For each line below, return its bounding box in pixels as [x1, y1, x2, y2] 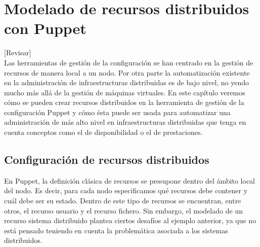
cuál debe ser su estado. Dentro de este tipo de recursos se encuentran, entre [4, 195, 241, 206]
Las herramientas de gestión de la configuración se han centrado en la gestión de [4, 57, 253, 67]
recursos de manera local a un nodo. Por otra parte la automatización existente [4, 67, 250, 78]
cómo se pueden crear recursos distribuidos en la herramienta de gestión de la [4, 97, 244, 108]
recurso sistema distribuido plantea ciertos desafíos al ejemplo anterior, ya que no [4, 215, 256, 226]
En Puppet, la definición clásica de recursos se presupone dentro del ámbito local [4, 175, 255, 186]
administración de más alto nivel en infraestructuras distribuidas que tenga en [4, 117, 246, 127]
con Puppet [4, 18, 86, 39]
